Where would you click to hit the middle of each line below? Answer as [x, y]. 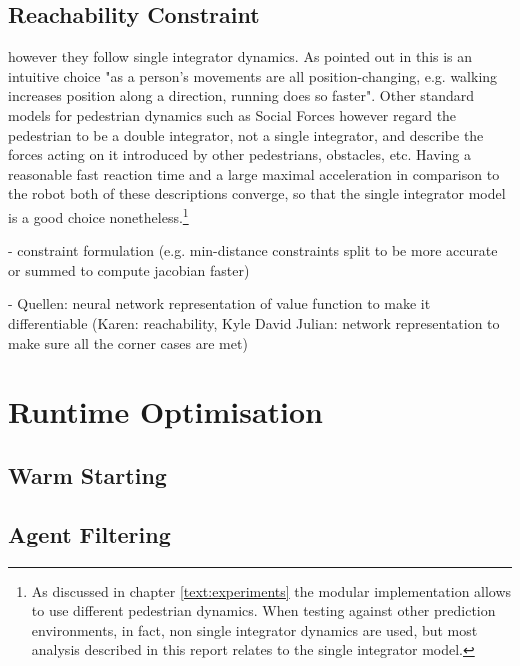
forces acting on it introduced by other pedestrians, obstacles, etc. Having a [239, 154]
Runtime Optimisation [166, 411]
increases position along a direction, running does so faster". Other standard [241, 95]
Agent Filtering [89, 533]
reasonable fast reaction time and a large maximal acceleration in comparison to [254, 173]
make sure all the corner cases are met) [128, 342]
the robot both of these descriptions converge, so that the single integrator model [257, 193]
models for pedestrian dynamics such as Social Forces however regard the [232, 114]
